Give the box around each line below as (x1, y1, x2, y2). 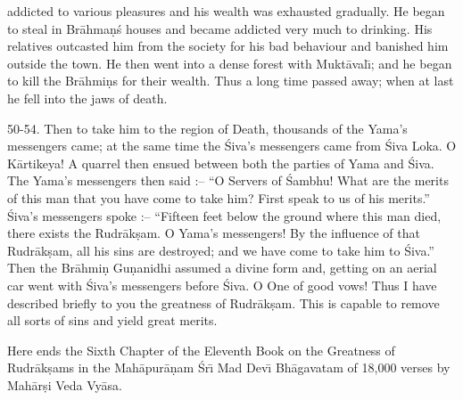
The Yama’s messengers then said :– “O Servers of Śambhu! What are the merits (7, 171, 449, 190)
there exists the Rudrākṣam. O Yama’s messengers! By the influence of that (7, 224, 420, 242)
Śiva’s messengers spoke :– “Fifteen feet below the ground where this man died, (7, 206, 442, 224)
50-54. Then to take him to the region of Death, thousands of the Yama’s (7, 118, 408, 137)
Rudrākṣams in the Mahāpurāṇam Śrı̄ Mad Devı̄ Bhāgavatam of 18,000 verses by (7, 358, 451, 377)
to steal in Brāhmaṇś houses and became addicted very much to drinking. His (7, 19, 433, 37)
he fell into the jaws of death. (7, 88, 168, 107)
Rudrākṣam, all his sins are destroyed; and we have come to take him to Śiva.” (7, 241, 434, 259)
